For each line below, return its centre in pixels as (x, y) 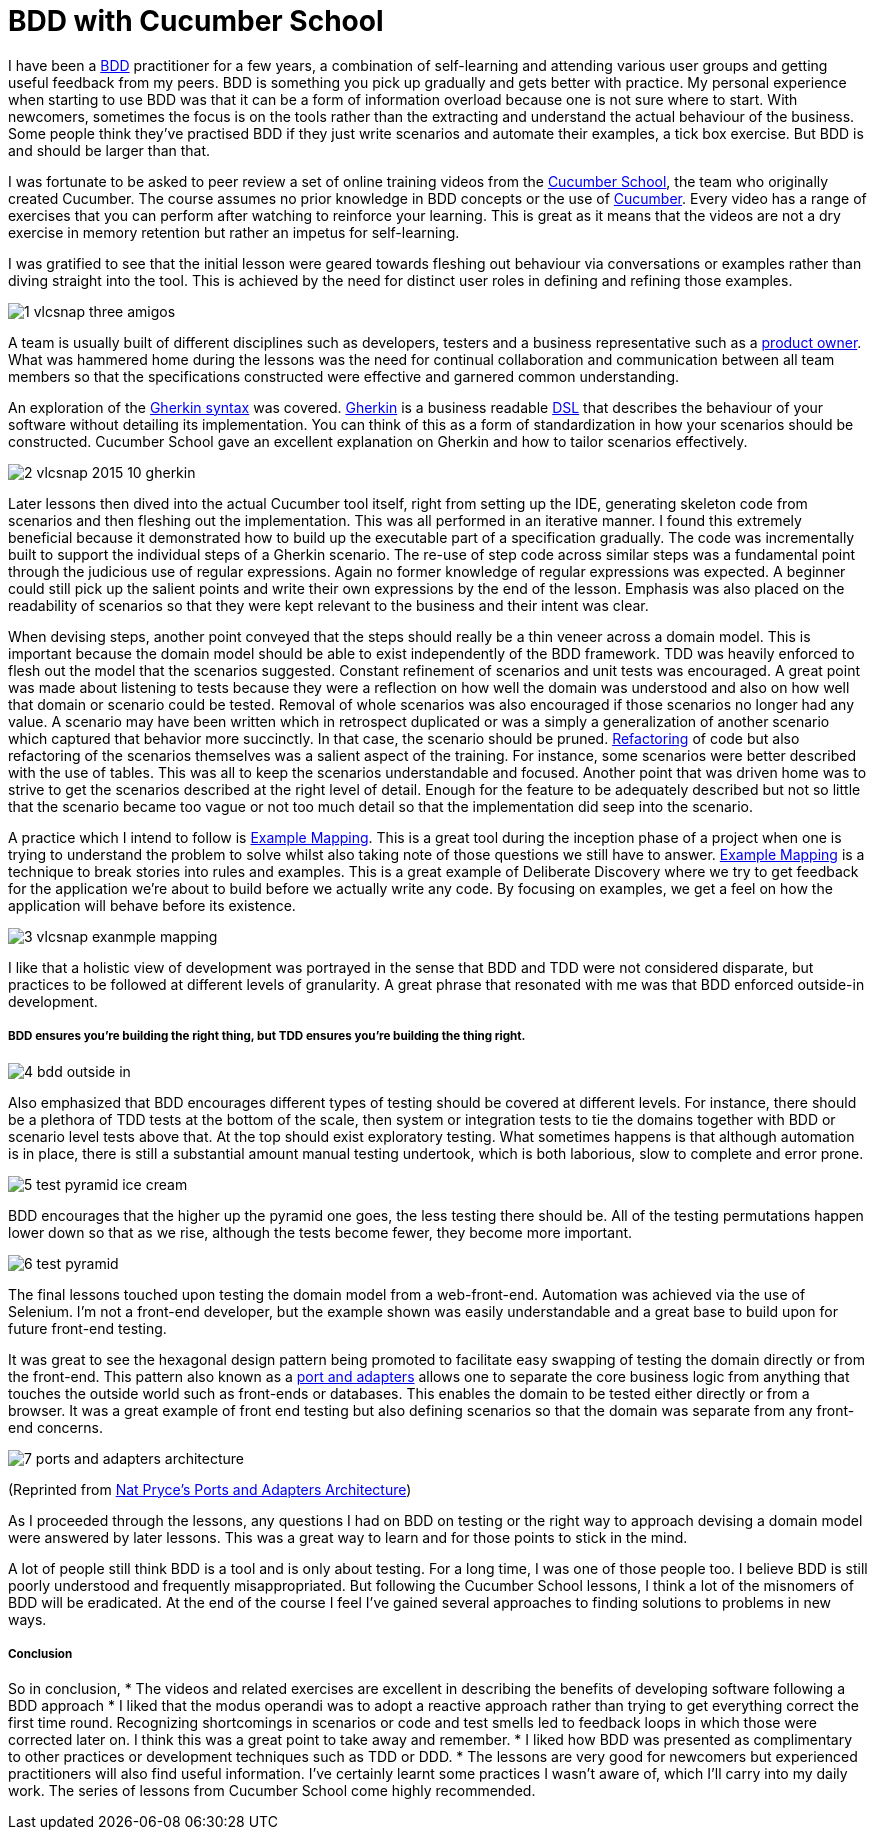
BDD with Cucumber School (196, 21)
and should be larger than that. (109, 150)
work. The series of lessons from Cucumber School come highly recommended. (272, 1791)
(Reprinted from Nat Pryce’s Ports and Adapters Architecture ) (210, 1489)
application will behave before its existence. (152, 905)
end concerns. (55, 1427)
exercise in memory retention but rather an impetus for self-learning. (234, 232)
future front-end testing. (87, 1328)
